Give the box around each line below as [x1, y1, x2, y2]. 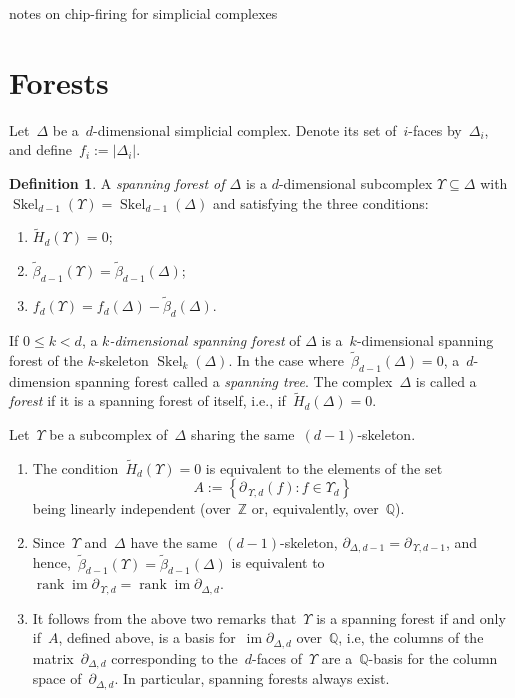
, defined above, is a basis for [58, 627, 236, 648]
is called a [415, 370, 477, 391]
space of [32, 668, 82, 689]
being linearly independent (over [32, 498, 231, 519]
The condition [32, 457, 119, 478]
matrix [32, 647, 74, 668]
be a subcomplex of [49, 423, 168, 444]
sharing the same [190, 423, 295, 444]
